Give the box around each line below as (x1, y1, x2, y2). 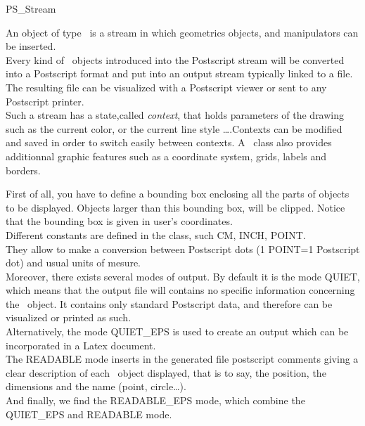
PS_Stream (6, 1, 56, 15)
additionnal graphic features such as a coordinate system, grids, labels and (6, 148, 327, 163)
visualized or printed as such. (6, 310, 132, 325)
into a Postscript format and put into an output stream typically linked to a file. (6, 66, 353, 81)
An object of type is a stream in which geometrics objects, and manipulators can (6, 25, 359, 39)
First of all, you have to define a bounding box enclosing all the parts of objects (6, 186, 350, 201)
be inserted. (6, 39, 56, 53)
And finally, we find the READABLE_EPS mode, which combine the (6, 393, 305, 408)
